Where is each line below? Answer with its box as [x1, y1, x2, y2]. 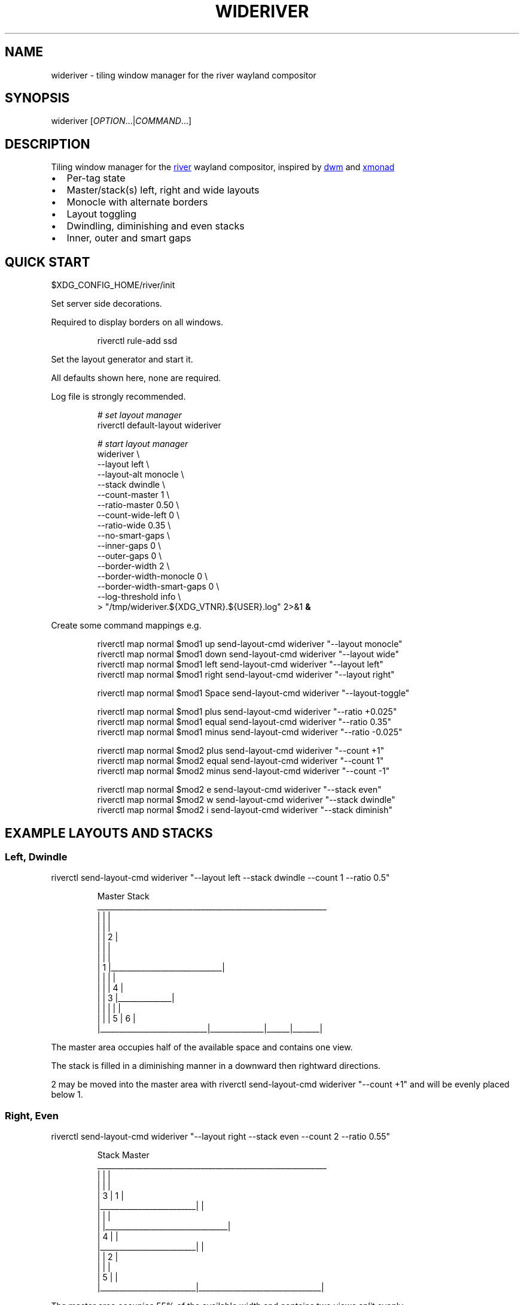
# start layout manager [97, 439, 188, 449]
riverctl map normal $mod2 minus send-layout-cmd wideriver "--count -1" [97, 766, 390, 777]
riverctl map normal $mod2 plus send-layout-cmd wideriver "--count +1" [97, 745, 385, 756]
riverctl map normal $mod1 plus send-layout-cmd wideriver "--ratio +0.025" [97, 706, 397, 717]
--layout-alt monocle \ [97, 469, 184, 480]
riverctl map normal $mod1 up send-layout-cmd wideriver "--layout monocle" [97, 639, 403, 650]
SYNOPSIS [5, 90, 70, 106]
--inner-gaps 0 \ [97, 540, 162, 551]
